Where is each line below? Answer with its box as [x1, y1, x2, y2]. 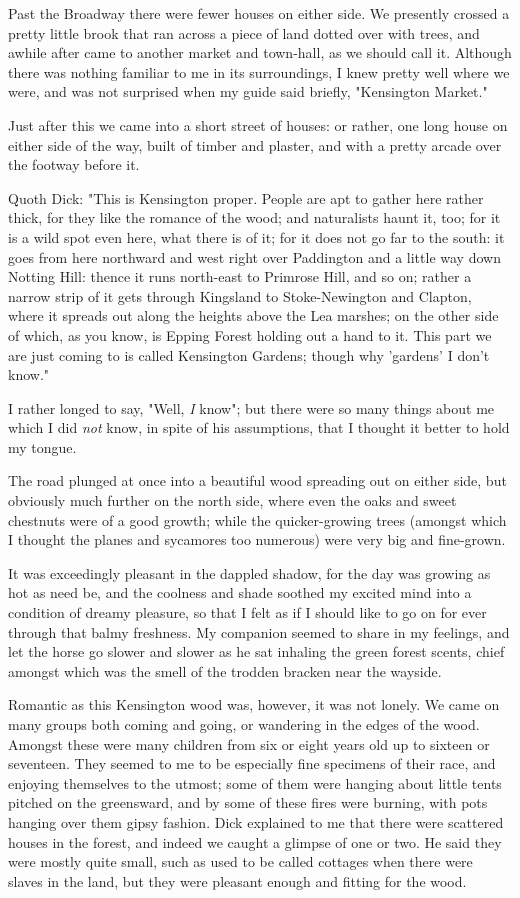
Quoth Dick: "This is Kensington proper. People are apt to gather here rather [8, 187, 484, 208]
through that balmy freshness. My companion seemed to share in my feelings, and [8, 621, 510, 642]
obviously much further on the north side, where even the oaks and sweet [8, 490, 457, 511]
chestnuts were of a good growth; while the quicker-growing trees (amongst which [8, 509, 507, 530]
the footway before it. [8, 154, 140, 175]
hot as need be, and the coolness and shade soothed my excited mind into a [8, 582, 472, 603]
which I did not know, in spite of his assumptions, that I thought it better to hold [8, 417, 510, 438]
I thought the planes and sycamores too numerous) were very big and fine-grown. [8, 529, 506, 550]
